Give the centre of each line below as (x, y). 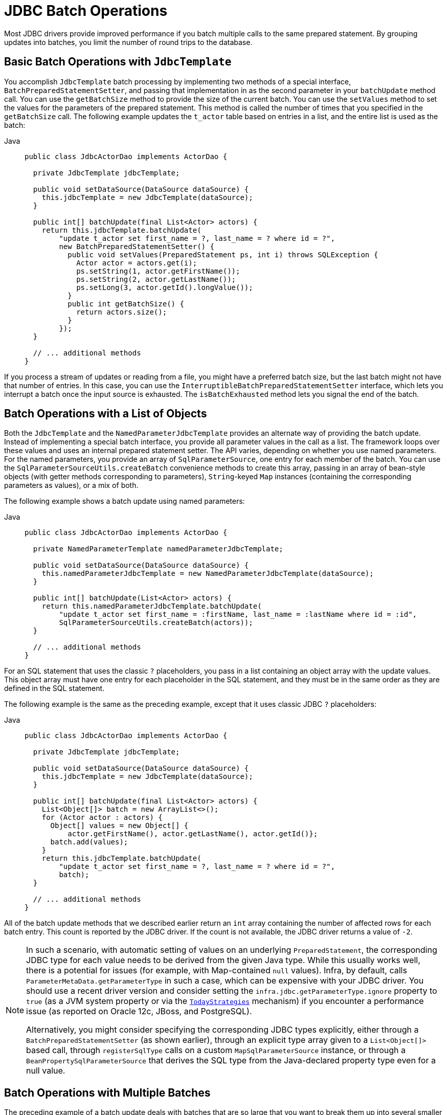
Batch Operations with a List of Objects (106, 414)
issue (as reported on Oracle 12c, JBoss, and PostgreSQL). (139, 1011)
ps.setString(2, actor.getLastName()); (156, 279)
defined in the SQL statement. (54, 688)
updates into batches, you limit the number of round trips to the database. (128, 42)
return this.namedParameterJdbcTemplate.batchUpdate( (152, 606)
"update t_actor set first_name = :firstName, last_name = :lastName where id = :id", (238, 615)
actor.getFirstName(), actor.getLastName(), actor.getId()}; (193, 834)
